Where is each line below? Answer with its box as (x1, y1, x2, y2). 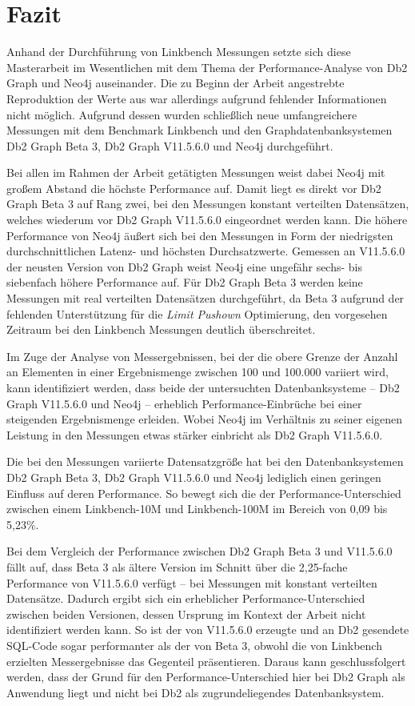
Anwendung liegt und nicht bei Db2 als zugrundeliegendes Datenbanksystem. (6, 684, 385, 700)
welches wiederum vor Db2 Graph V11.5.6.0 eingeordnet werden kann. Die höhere (6, 211, 408, 228)
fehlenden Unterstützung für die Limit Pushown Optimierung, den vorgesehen (6, 305, 388, 322)
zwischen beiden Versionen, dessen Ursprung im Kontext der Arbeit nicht (6, 605, 366, 622)
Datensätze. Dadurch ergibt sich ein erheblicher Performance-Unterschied (6, 590, 365, 607)
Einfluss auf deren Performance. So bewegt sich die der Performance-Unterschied (6, 484, 401, 501)
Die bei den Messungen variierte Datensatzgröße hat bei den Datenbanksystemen (6, 453, 404, 470)
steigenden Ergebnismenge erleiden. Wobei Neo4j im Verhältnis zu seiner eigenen (6, 411, 402, 427)
